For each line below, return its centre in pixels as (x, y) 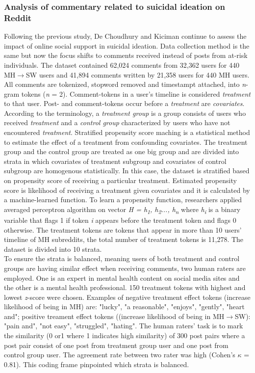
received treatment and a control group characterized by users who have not (117, 122)
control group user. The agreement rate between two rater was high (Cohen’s (120, 355)
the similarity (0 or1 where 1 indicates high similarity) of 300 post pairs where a (125, 335)
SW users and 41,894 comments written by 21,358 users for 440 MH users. (138, 74)
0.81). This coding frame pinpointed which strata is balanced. (97, 364)
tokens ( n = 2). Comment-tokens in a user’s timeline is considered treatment (136, 93)
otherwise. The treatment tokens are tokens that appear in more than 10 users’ (123, 229)
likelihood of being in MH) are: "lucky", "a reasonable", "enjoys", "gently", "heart (124, 306)
